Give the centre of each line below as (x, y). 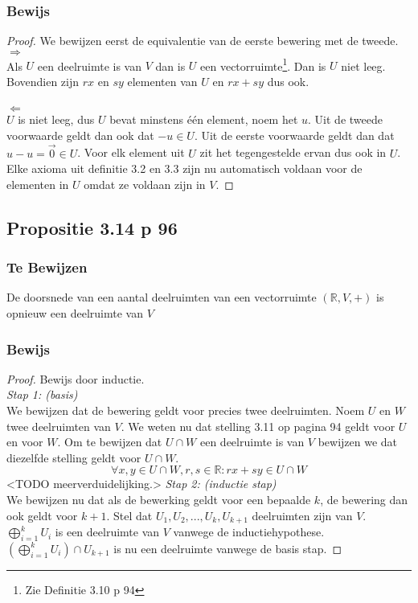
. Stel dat (129, 515)
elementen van (162, 82)
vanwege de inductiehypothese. (249, 532)
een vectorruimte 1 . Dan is (263, 64)
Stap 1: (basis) (42, 394)
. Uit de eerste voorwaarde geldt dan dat (294, 135)
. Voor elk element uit (131, 152)
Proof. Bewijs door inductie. (76, 378)
